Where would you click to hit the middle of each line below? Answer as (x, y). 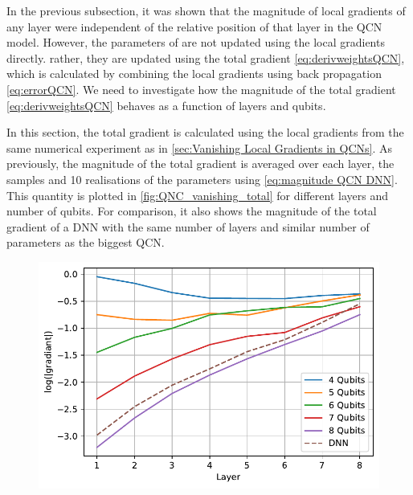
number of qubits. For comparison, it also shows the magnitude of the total (192, 211)
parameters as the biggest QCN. (86, 242)
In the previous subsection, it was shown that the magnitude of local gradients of (206, 10)
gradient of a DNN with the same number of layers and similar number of (188, 226)
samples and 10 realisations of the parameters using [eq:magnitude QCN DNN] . (202, 179)
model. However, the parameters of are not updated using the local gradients (196, 42)
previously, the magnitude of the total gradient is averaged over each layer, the (200, 164)
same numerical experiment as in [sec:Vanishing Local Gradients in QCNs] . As (200, 147)
